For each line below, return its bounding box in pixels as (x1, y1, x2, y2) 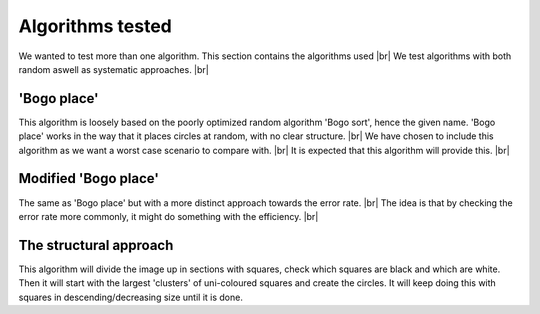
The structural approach (18, 236, 174, 254)
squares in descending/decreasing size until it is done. (18, 291, 244, 303)
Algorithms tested (18, 15, 172, 37)
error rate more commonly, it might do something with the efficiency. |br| (18, 210, 319, 222)
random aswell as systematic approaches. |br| (18, 63, 209, 75)
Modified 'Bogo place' (18, 170, 160, 187)
